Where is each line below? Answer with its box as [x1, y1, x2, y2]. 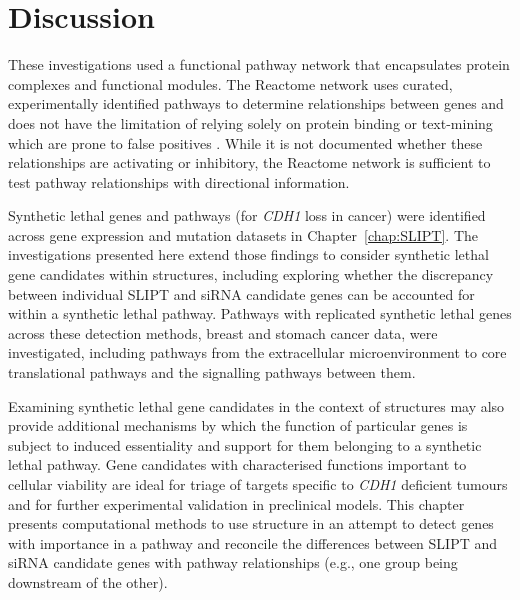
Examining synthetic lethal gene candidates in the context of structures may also [8, 395, 505, 416]
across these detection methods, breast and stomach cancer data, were [8, 322, 438, 343]
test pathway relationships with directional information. [8, 171, 350, 192]
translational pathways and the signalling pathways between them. [8, 362, 416, 383]
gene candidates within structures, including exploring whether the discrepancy [8, 264, 494, 285]
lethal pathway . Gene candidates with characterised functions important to [8, 454, 467, 475]
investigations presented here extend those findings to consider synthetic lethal [8, 244, 489, 265]
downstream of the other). [8, 571, 168, 592]
